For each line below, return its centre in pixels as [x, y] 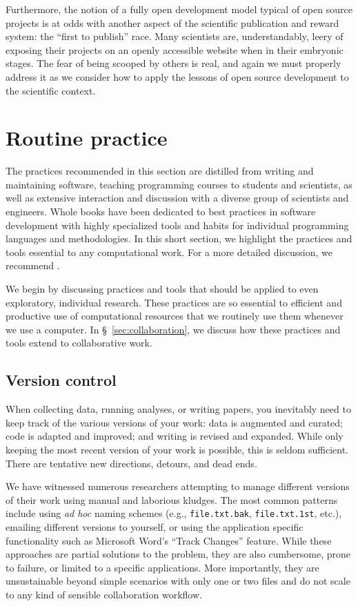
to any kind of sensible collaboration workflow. [104, 594]
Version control [61, 380]
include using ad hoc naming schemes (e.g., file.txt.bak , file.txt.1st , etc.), [174, 513]
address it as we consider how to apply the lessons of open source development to [177, 76]
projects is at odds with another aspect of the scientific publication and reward [172, 22]
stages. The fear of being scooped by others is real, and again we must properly [173, 63]
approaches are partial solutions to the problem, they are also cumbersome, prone [178, 554]
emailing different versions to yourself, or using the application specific [155, 527]
